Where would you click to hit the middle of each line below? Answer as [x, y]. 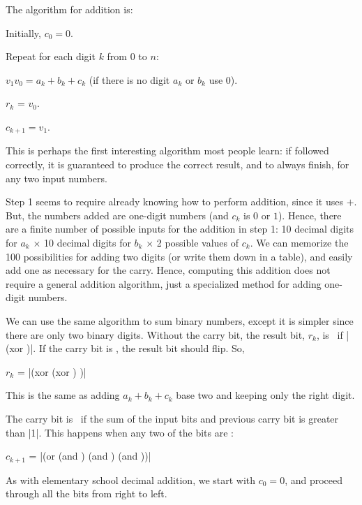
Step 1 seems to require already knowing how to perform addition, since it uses [174, 202]
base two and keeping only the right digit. [265, 395]
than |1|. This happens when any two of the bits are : [120, 432]
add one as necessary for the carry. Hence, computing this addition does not [168, 270]
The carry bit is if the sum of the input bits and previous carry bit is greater [172, 418]
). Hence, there [310, 215]
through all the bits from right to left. [86, 493]
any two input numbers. [56, 178]
